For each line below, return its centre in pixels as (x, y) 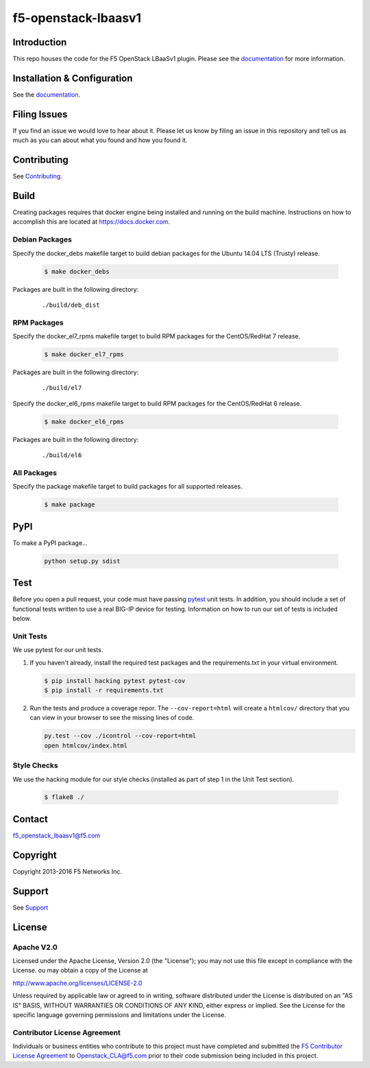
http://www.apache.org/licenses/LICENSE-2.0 (77, 983)
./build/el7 (62, 388)
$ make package (70, 505)
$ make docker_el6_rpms (84, 421)
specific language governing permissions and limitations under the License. (119, 1014)
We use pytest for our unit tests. (58, 650)
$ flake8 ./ (64, 797)
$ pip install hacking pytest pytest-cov (115, 681)
